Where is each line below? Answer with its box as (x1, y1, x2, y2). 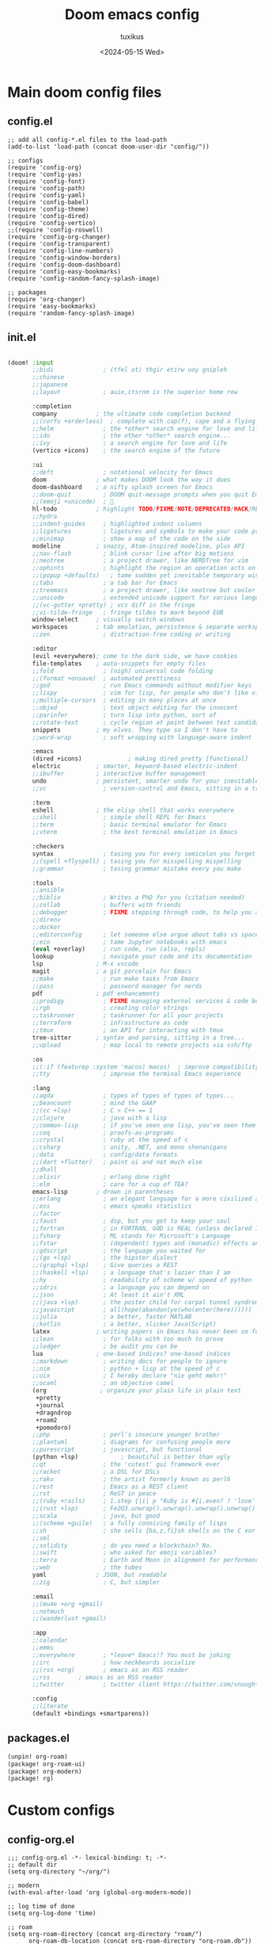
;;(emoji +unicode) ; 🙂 (32, 498, 114, 506)
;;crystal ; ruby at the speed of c (32, 1136, 189, 1144)
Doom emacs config (65, 6, 199, 24)
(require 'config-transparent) (7, 239, 111, 247)
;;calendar (32, 1636, 68, 1644)
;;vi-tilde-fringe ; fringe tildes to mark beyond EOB (32, 608, 224, 616)
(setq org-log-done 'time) (7, 1909, 97, 1918)
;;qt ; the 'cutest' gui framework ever (32, 1460, 221, 1468)
